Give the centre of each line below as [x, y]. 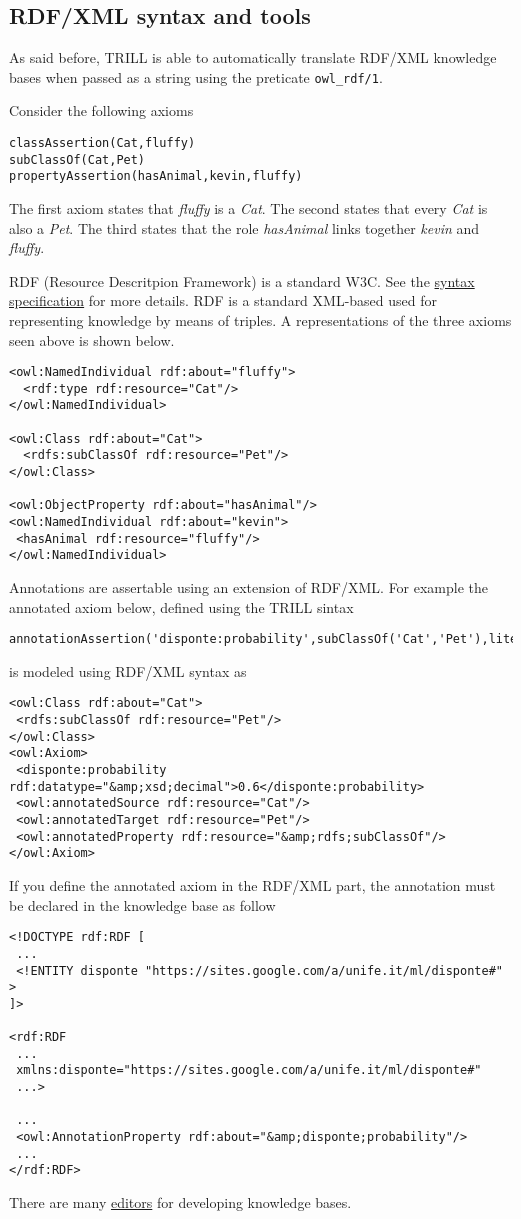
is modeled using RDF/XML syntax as [128, 670]
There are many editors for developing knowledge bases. [180, 1202]
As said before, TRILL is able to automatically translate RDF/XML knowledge [253, 57]
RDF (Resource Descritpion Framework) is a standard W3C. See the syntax [242, 280]
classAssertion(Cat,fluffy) [102, 143]
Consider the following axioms [101, 110]
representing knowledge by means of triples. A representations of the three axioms [260, 319]
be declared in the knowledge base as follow [142, 904]
